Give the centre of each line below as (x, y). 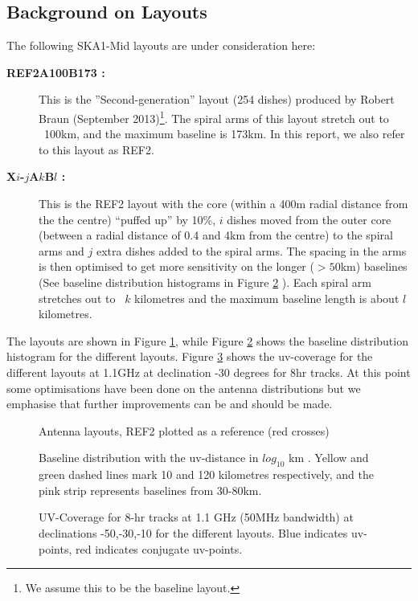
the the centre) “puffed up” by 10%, (127, 219)
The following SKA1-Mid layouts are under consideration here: (161, 45)
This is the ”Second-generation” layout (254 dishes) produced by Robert (217, 99)
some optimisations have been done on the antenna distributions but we (184, 388)
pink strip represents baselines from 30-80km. (150, 490)
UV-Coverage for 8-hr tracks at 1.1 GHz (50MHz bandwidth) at (196, 517)
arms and (61, 250)
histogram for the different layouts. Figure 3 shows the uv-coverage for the (190, 356)
